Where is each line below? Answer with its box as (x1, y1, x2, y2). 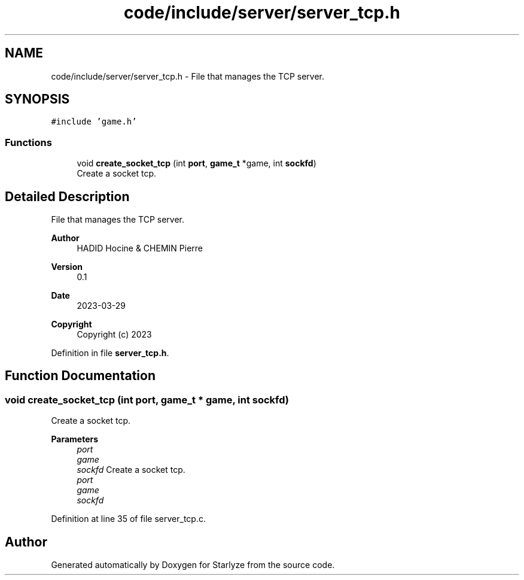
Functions (5, 136, 52, 148)
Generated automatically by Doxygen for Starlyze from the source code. (51, 560, 335, 570)
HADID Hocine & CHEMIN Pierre (77, 243, 203, 254)
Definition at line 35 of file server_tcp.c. (51, 514, 206, 524)
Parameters (51, 434, 99, 445)
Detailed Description (5, 189, 130, 204)
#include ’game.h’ (51, 117, 137, 127)
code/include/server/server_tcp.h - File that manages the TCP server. (51, 71, 325, 81)
